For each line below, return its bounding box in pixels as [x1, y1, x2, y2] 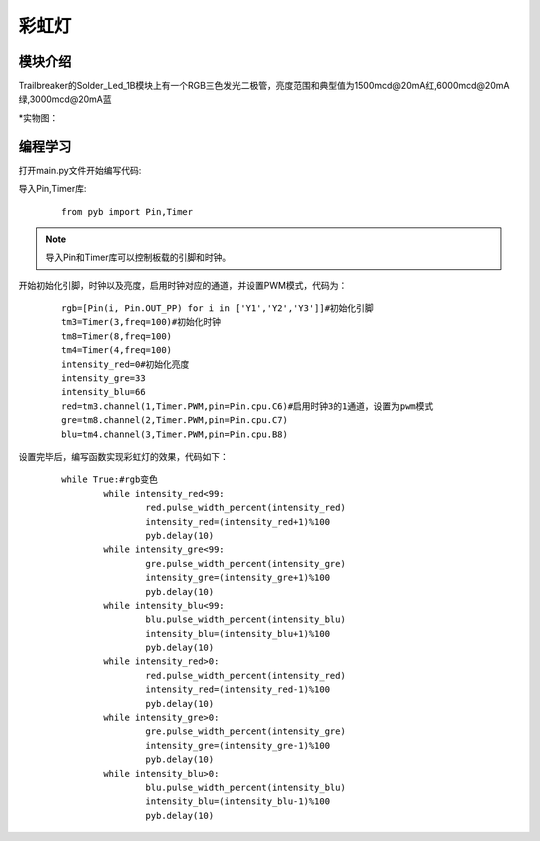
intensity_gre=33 [61, 373, 146, 384]
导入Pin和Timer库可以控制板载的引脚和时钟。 [45, 251, 232, 264]
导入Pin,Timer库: [18, 183, 87, 195]
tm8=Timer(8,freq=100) [61, 330, 173, 342]
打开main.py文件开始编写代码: [18, 164, 142, 176]
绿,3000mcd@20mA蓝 [18, 93, 112, 105]
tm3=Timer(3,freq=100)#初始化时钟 [61, 316, 222, 328]
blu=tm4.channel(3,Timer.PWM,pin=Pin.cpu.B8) [61, 428, 289, 440]
